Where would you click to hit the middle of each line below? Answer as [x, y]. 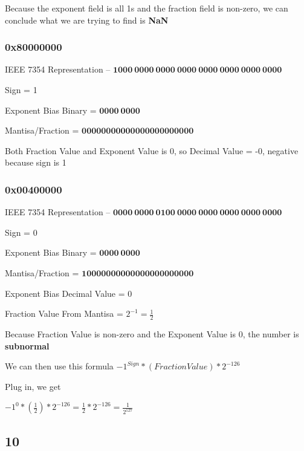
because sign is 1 [36, 162]
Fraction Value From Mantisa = [64, 313]
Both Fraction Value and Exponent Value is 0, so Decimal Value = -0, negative [152, 150]
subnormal [27, 346]
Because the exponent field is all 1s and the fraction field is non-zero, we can [147, 8]
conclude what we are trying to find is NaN [87, 20]
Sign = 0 [21, 232]
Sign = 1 [21, 89]
